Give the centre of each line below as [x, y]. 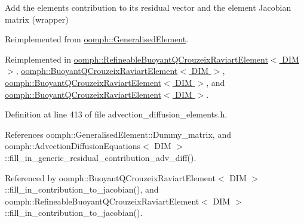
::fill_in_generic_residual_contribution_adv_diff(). [101, 157]
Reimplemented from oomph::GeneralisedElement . [97, 39]
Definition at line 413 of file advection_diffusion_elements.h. [116, 114]
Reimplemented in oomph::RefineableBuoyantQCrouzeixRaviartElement [136, 59]
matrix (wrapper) [37, 19]
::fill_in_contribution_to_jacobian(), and [82, 189]
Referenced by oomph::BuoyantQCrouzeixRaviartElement [110, 177]
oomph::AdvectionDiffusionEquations [73, 146]
